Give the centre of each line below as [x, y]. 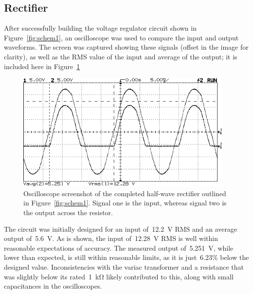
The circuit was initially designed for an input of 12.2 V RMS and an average [121, 229]
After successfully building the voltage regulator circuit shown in [100, 28]
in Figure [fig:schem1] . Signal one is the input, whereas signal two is [125, 203]
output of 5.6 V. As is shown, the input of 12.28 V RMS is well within [111, 238]
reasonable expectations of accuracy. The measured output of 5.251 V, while [119, 248]
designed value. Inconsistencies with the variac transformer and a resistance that [124, 267]
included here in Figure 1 [42, 66]
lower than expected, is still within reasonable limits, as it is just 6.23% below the [126, 257]
